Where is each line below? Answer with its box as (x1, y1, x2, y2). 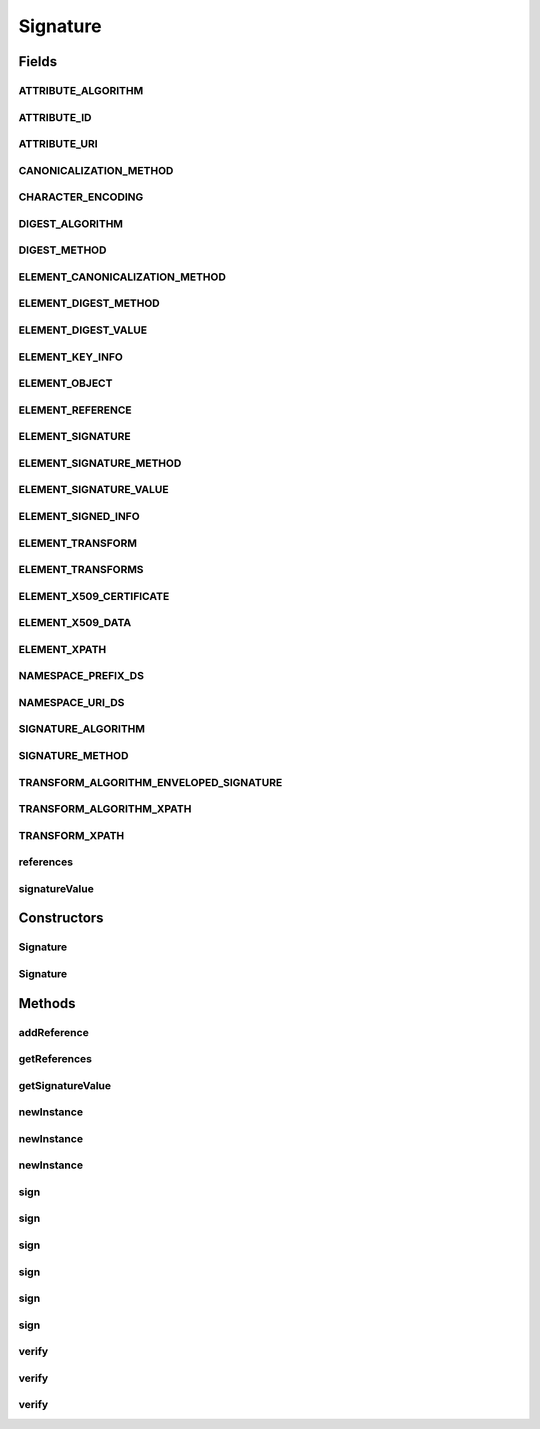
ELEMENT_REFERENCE (18, 403, 132, 417)
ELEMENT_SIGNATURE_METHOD (18, 456, 182, 470)
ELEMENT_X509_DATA (18, 616, 132, 630)
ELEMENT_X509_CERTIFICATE (18, 589, 170, 603)
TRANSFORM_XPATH (18, 828, 125, 842)
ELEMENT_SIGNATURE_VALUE (18, 483, 169, 497)
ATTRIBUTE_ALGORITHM (18, 83, 144, 97)
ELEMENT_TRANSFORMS (18, 563, 144, 577)
